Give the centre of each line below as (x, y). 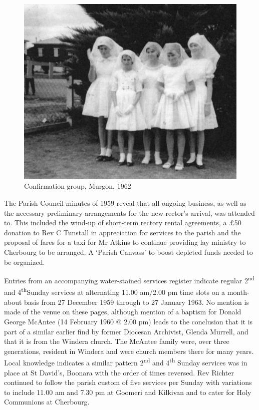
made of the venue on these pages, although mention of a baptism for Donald (123, 312)
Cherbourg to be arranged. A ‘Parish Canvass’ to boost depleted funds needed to (128, 252)
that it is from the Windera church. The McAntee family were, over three (117, 341)
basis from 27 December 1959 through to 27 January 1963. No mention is (137, 302)
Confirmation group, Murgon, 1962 (78, 186)
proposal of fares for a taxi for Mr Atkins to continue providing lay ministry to (125, 242)
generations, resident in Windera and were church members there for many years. (129, 351)
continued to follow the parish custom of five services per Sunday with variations (128, 382)
